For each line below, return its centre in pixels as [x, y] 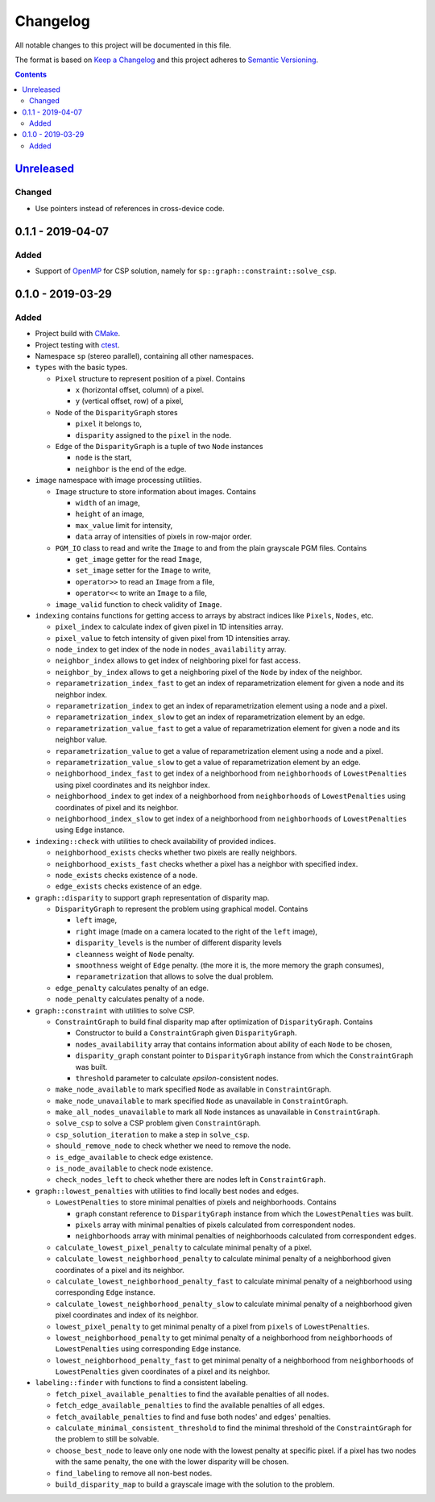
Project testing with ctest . [77, 345]
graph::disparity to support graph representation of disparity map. [152, 897]
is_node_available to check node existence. [134, 1168]
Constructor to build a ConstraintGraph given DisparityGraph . [186, 1033]
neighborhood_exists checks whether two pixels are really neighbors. [176, 853]
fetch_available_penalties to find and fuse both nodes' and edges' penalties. [193, 1417]
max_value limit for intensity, [124, 525]
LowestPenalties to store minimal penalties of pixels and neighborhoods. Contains [196, 1202]
